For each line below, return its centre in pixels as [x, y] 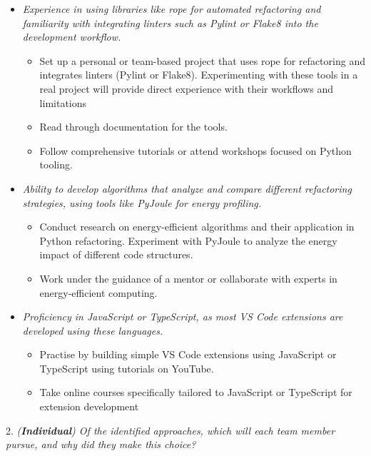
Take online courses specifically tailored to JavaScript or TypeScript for [196, 392]
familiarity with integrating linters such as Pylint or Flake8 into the [170, 22]
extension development [89, 406]
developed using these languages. [93, 330]
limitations [63, 102]
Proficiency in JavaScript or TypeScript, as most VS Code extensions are [183, 316]
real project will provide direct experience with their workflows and [187, 88]
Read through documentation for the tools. [133, 127]
